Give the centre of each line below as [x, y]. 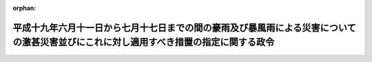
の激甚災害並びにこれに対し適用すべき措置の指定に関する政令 [144, 42]
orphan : [24, 8]
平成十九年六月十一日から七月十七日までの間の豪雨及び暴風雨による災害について [184, 28]
